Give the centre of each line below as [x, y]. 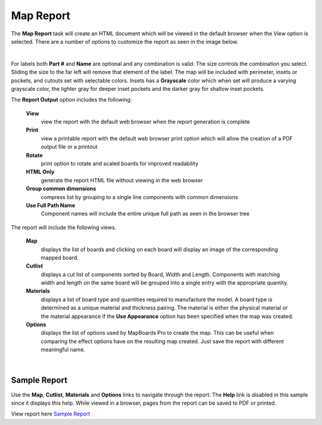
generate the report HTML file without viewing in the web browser [122, 180]
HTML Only [40, 172]
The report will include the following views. [64, 227]
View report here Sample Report [51, 414]
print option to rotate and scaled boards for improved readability [120, 164]
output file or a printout [69, 147]
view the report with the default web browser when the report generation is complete [145, 122]
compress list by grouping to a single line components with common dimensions [140, 197]
